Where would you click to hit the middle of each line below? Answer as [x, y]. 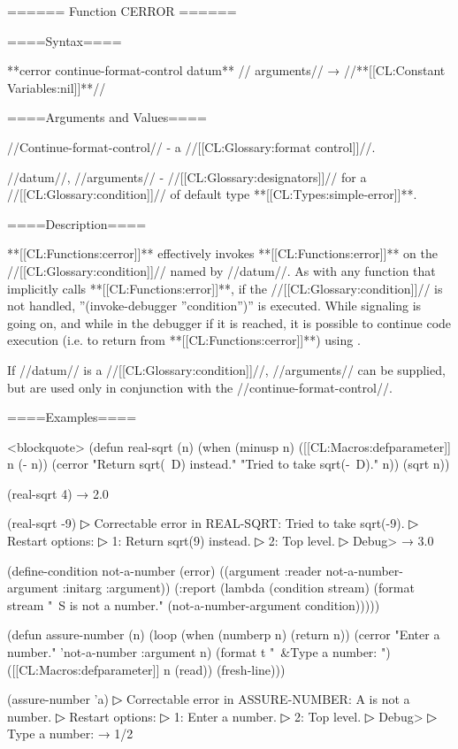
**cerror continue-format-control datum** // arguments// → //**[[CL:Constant [226, 70]
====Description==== [77, 223]
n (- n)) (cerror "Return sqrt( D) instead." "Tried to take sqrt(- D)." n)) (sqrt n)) [229, 464]
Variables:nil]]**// [57, 87]
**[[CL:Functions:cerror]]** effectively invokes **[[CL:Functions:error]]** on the [223, 253]
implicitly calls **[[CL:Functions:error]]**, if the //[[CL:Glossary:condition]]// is [225, 288]
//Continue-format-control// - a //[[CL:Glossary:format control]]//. [191, 146]
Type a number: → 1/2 [70, 734]
